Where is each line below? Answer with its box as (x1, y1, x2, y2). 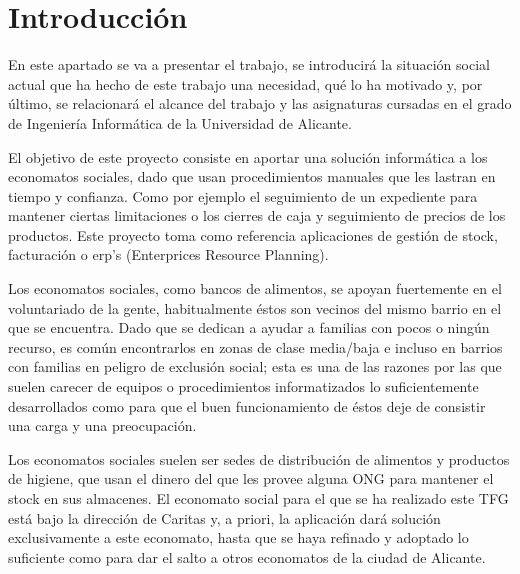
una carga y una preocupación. (8, 415, 197, 436)
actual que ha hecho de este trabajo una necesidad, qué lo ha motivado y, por (8, 73, 483, 94)
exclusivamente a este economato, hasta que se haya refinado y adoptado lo (8, 527, 469, 548)
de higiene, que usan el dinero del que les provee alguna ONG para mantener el (8, 468, 494, 489)
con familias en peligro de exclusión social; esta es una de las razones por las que (8, 356, 502, 377)
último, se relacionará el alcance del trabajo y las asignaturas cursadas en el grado (8, 93, 512, 114)
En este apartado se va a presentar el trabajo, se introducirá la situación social (8, 54, 490, 75)
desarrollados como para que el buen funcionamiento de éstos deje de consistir (8, 395, 486, 416)
